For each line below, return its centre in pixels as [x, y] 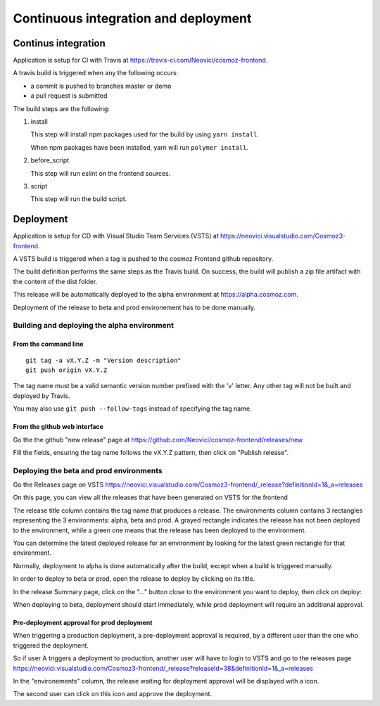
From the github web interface [58, 427]
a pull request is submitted [69, 96]
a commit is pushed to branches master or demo [101, 86]
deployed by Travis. [42, 396]
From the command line [48, 344]
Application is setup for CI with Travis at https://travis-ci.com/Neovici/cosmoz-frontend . [140, 60]
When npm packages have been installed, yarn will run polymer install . [140, 147]
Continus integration [59, 43]
